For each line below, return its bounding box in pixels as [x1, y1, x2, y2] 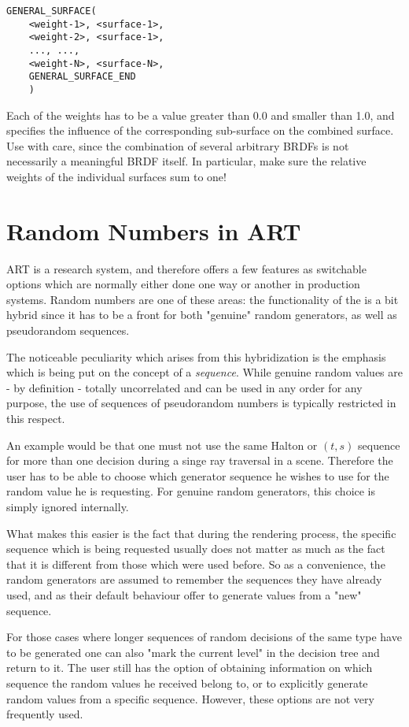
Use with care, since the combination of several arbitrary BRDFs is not [6, 137, 349, 154]
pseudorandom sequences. [6, 322, 130, 339]
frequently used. [6, 706, 83, 722]
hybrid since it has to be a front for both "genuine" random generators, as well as [6, 306, 397, 323]
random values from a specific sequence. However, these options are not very [6, 690, 374, 707]
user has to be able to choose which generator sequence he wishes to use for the [6, 467, 389, 484]
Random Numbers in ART [6, 214, 301, 247]
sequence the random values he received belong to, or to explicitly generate [6, 674, 368, 691]
